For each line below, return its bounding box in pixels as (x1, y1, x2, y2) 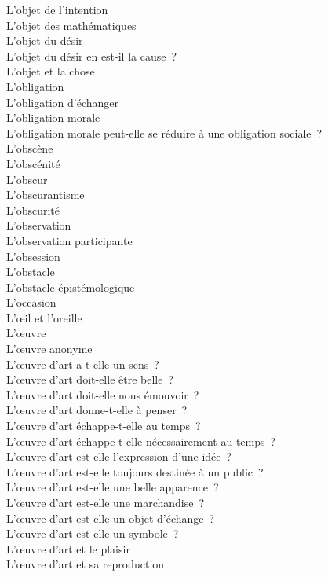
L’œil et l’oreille (6, 309, 82, 325)
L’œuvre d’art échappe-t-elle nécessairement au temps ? (6, 432, 276, 449)
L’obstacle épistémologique (6, 278, 135, 295)
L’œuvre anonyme (6, 340, 93, 357)
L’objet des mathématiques (6, 17, 137, 33)
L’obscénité (6, 155, 60, 171)
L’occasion (6, 294, 56, 311)
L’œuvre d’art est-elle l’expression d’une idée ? (6, 448, 232, 465)
